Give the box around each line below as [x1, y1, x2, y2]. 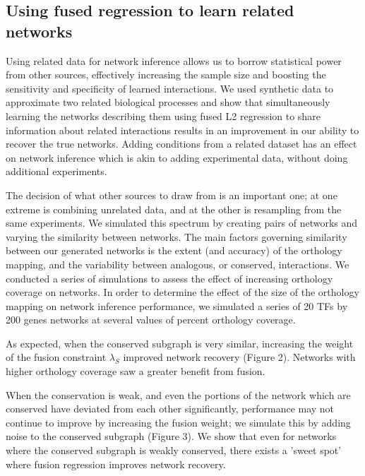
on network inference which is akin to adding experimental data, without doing [6, 150, 348, 165]
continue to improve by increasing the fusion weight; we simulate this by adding [6, 415, 351, 429]
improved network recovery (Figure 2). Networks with [123, 350, 356, 364]
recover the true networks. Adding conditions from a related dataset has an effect [6, 136, 357, 151]
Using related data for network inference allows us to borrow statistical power [6, 53, 342, 68]
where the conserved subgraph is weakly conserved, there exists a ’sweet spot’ [6, 443, 342, 458]
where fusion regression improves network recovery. [6, 456, 226, 471]
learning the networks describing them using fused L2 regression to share [6, 108, 321, 123]
